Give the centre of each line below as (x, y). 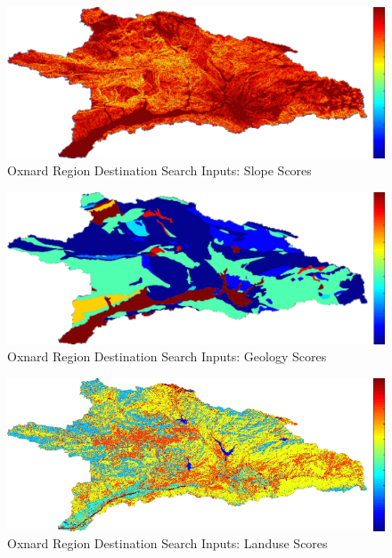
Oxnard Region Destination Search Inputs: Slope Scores (159, 170)
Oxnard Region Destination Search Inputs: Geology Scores (167, 356)
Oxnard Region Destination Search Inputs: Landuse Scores (167, 543)
